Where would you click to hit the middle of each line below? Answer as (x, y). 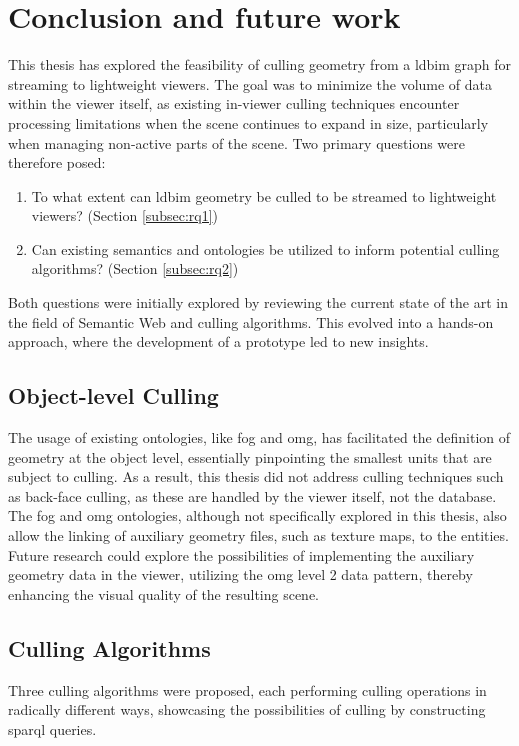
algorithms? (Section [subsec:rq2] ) (135, 268)
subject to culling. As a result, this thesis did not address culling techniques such (256, 476)
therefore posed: (57, 162)
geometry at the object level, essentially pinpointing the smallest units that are (250, 456)
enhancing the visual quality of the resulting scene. (164, 593)
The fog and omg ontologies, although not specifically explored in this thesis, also (257, 515)
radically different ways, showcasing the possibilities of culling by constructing (247, 709)
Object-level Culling (113, 395)
